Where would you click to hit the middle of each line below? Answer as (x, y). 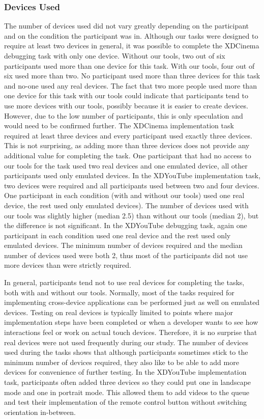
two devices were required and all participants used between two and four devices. (132, 185)
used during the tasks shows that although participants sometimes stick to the (126, 352)
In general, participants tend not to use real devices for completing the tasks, (124, 282)
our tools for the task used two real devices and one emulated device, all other (126, 165)
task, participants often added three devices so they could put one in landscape (128, 382)
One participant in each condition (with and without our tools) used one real (124, 195)
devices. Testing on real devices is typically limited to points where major (119, 312)
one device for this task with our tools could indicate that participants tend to (126, 95)
